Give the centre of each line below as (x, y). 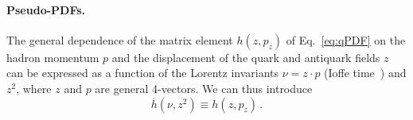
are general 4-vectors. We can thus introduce (204, 88)
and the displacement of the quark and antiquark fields (246, 57)
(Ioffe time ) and (365, 73)
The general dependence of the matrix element (120, 39)
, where (34, 88)
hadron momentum (53, 57)
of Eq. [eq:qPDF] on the (346, 39)
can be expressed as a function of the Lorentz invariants (143, 73)
